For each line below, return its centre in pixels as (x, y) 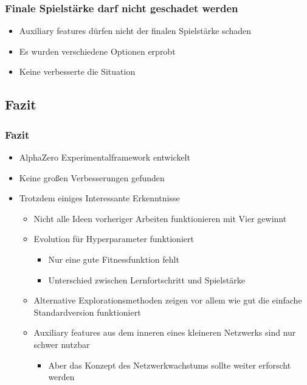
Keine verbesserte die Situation (77, 71)
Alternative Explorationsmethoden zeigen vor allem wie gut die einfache (168, 300)
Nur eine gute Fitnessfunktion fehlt (114, 259)
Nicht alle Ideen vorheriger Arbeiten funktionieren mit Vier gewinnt (160, 218)
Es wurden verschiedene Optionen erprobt (97, 51)
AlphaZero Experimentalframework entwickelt (105, 157)
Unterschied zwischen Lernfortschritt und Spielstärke (147, 279)
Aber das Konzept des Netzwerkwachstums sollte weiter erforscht (170, 365)
